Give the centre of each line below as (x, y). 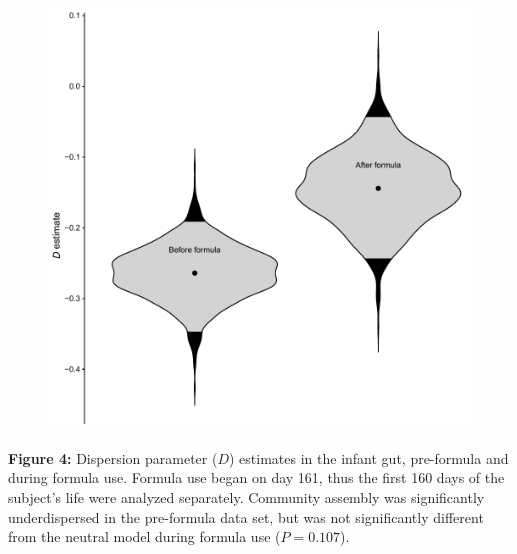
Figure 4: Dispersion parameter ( (113, 457)
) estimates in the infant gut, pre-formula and (369, 457)
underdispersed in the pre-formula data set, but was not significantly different (246, 516)
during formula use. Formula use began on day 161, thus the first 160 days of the (256, 477)
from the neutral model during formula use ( (144, 536)
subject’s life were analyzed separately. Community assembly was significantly (246, 497)
